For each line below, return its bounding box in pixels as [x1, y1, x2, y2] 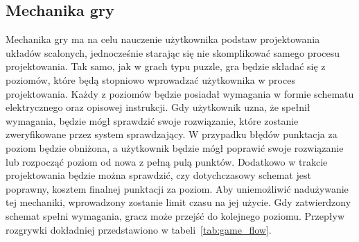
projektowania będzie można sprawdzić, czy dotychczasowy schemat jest [6, 168, 311, 182]
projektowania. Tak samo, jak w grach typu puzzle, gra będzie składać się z [6, 59, 326, 74]
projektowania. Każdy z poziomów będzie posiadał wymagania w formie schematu [6, 86, 354, 101]
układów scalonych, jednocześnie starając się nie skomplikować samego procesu [6, 45, 340, 60]
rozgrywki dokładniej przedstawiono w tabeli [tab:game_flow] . [6, 222, 272, 236]
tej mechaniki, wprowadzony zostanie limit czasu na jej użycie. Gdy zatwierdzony [6, 195, 351, 209]
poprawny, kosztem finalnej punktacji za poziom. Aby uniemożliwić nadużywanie [6, 181, 349, 196]
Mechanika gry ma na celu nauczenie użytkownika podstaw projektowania [6, 32, 320, 46]
